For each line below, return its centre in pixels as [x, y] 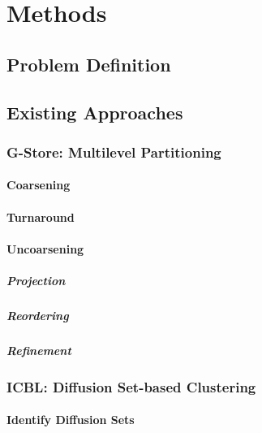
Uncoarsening [45, 248]
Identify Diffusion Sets [71, 420]
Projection [36, 280]
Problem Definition [89, 64]
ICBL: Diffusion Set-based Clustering [131, 386]
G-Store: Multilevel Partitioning [114, 152]
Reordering [38, 315]
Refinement [39, 350]
